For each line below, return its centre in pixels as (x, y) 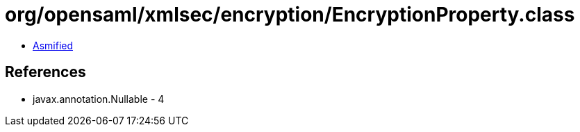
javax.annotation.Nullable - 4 (99, 99)
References (45, 72)
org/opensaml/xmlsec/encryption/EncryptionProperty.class (290, 15)
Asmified (53, 45)
